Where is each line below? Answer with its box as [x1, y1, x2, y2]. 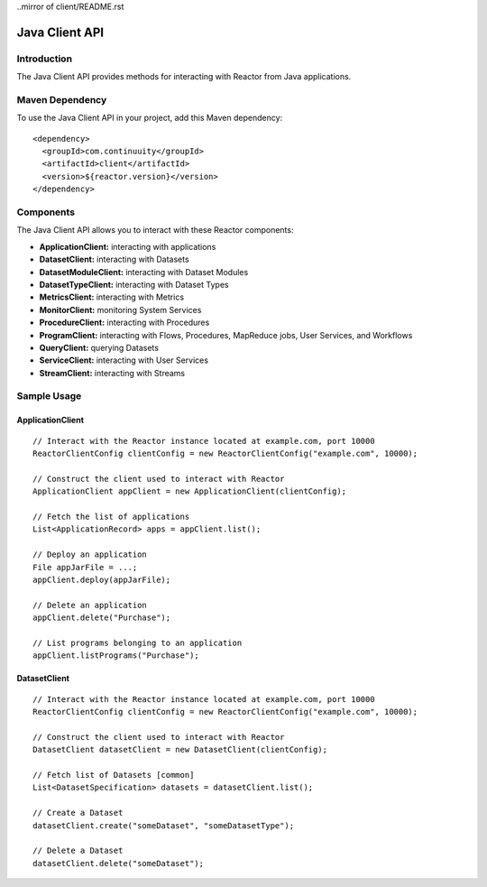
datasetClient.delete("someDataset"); [32, 858, 205, 868]
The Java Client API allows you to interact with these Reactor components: [16, 225, 294, 236]
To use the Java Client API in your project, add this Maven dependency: [16, 113, 283, 124]
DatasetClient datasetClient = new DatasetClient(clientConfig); [32, 744, 328, 755]
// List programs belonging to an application [32, 637, 243, 648]
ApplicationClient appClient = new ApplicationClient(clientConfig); [32, 486, 347, 496]
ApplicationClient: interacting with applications [39, 241, 216, 252]
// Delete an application [32, 600, 148, 610]
